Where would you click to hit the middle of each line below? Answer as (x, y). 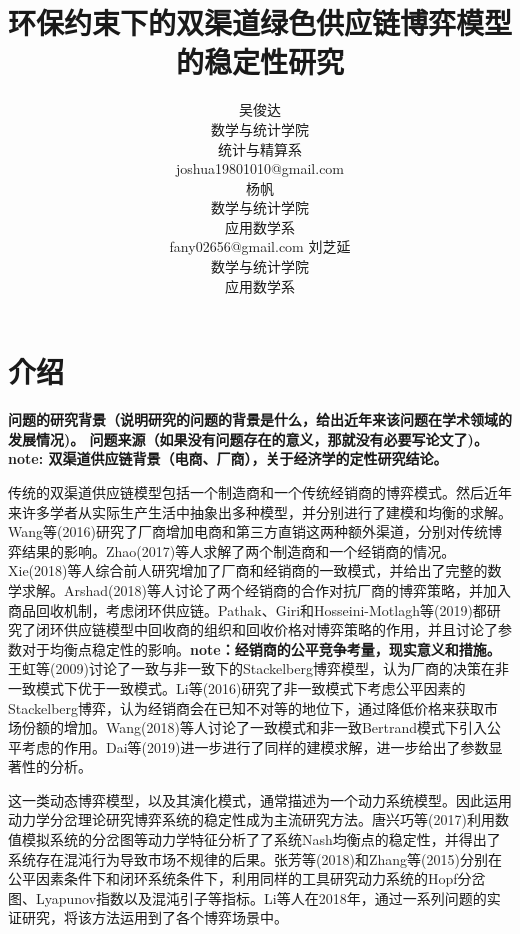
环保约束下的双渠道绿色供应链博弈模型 (260, 22)
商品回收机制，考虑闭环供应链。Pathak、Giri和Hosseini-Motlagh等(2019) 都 (247, 609)
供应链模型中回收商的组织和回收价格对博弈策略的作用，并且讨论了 (280, 629)
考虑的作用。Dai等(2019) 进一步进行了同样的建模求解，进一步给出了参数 (255, 746)
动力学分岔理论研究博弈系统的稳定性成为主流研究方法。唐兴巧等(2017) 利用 (251, 819)
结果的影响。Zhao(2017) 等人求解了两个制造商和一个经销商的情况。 (238, 550)
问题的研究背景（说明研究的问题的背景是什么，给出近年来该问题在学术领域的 (260, 419)
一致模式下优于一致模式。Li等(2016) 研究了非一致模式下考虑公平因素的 (237, 687)
